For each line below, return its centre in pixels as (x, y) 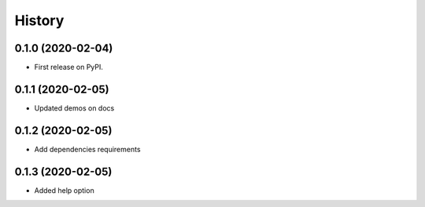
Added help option (64, 190)
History (39, 20)
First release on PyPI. (69, 67)
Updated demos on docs (74, 108)
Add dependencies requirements (87, 149)
